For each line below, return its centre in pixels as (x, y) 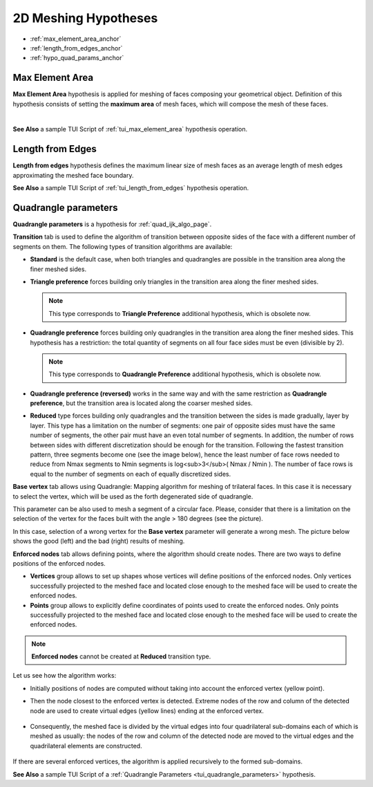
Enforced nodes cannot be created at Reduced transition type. (121, 656)
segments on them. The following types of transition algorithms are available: (123, 246)
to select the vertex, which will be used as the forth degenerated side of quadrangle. (133, 496)
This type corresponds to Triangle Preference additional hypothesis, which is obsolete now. (180, 313)
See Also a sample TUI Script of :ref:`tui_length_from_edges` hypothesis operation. (131, 188)
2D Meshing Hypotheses (85, 18)
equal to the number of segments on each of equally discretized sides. (131, 474)
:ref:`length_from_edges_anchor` (76, 48)
